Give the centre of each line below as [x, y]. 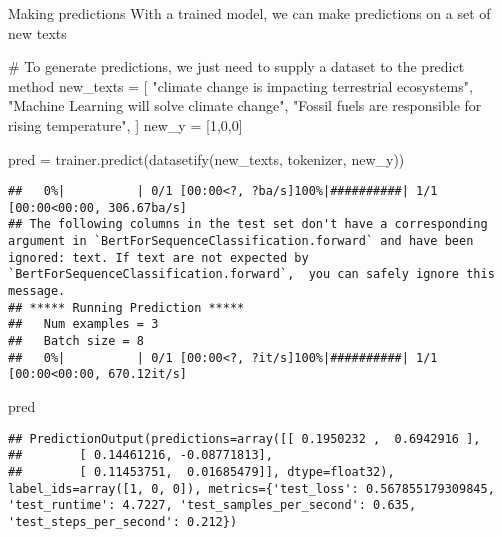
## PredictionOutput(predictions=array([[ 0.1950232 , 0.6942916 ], [244, 438]
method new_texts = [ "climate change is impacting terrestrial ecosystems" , [240, 85]
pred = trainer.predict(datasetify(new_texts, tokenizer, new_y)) [206, 158]
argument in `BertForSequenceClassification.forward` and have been [241, 241]
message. [37, 291]
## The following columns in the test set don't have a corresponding [248, 224]
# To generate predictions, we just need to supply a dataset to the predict [236, 66]
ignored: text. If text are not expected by [158, 257]
